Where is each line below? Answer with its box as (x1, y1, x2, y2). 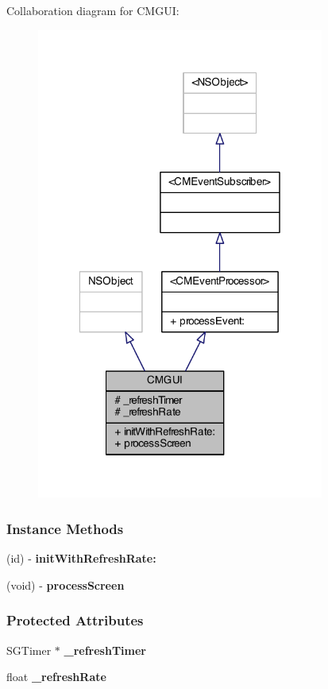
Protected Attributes (6, 610, 144, 630)
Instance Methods (6, 518, 124, 538)
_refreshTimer (64, 641, 146, 658)
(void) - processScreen (6, 576, 125, 593)
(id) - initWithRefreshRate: (6, 550, 156, 567)
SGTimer (6, 641, 52, 658)
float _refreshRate (6, 668, 106, 685)
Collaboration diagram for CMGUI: (6, 2, 179, 18)
